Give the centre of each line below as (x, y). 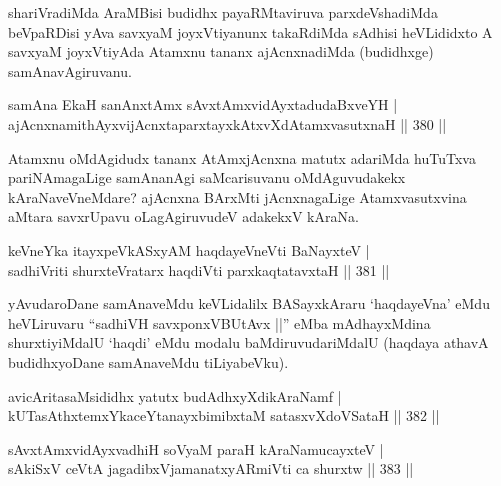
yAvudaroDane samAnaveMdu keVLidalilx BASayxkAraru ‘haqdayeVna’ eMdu (249, 303)
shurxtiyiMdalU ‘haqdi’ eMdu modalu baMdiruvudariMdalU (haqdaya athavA (248, 342)
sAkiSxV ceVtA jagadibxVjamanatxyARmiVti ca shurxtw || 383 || (211, 468)
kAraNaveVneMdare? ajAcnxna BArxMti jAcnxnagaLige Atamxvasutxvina (237, 196)
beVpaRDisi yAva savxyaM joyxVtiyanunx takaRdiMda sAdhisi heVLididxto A (250, 31)
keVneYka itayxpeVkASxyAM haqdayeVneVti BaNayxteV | (189, 249)
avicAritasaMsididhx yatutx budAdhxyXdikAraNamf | (175, 395)
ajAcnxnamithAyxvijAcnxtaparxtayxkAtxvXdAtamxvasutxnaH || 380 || (227, 123)
